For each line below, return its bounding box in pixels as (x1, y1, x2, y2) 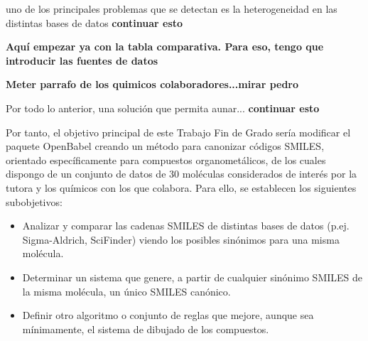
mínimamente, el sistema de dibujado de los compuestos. (22, 321, 269, 336)
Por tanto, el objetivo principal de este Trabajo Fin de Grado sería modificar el (6, 124, 351, 139)
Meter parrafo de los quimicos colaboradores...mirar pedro (6, 77, 299, 92)
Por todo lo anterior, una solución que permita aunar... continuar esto (6, 100, 320, 115)
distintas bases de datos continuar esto (6, 15, 183, 30)
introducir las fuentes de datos (6, 53, 158, 67)
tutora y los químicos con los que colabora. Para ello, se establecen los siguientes (6, 180, 357, 195)
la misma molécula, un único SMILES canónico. (22, 283, 231, 298)
